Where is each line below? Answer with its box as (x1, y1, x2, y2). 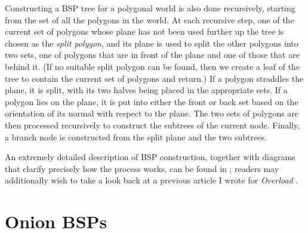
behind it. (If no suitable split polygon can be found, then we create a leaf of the (5, 60, 300, 72)
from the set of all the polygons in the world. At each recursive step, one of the (5, 13, 294, 26)
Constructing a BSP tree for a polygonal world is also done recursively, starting (5, 2, 295, 14)
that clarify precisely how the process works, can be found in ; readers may (5, 162, 279, 174)
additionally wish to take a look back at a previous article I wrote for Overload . (5, 174, 298, 186)
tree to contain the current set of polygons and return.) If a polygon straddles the (5, 72, 304, 84)
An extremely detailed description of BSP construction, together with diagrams (5, 151, 295, 163)
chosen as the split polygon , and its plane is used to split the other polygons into (5, 36, 298, 49)
